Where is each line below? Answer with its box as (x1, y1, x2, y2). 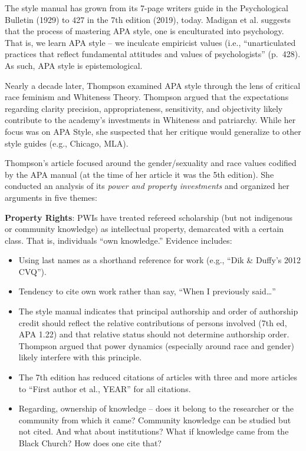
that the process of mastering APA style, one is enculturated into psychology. (5, 25, 284, 37)
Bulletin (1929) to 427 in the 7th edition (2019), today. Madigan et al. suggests (5, 13, 291, 25)
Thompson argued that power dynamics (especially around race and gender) (18, 339, 294, 351)
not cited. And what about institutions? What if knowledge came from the (18, 425, 289, 437)
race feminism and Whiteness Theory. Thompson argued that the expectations (5, 91, 289, 103)
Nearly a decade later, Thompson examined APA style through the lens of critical (5, 79, 301, 91)
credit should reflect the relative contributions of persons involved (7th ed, (18, 316, 287, 329)
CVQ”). (18, 265, 47, 277)
